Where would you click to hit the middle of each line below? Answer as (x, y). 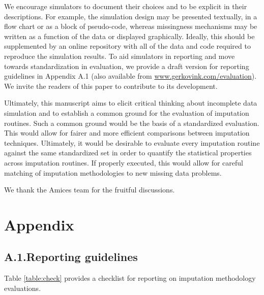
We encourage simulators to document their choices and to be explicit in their (126, 6)
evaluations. (23, 288)
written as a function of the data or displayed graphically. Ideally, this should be (129, 36)
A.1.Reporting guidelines (71, 257)
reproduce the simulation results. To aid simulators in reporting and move (120, 56)
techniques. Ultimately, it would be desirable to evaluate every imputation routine (132, 142)
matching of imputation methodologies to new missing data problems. (113, 172)
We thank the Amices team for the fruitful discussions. (90, 190)
